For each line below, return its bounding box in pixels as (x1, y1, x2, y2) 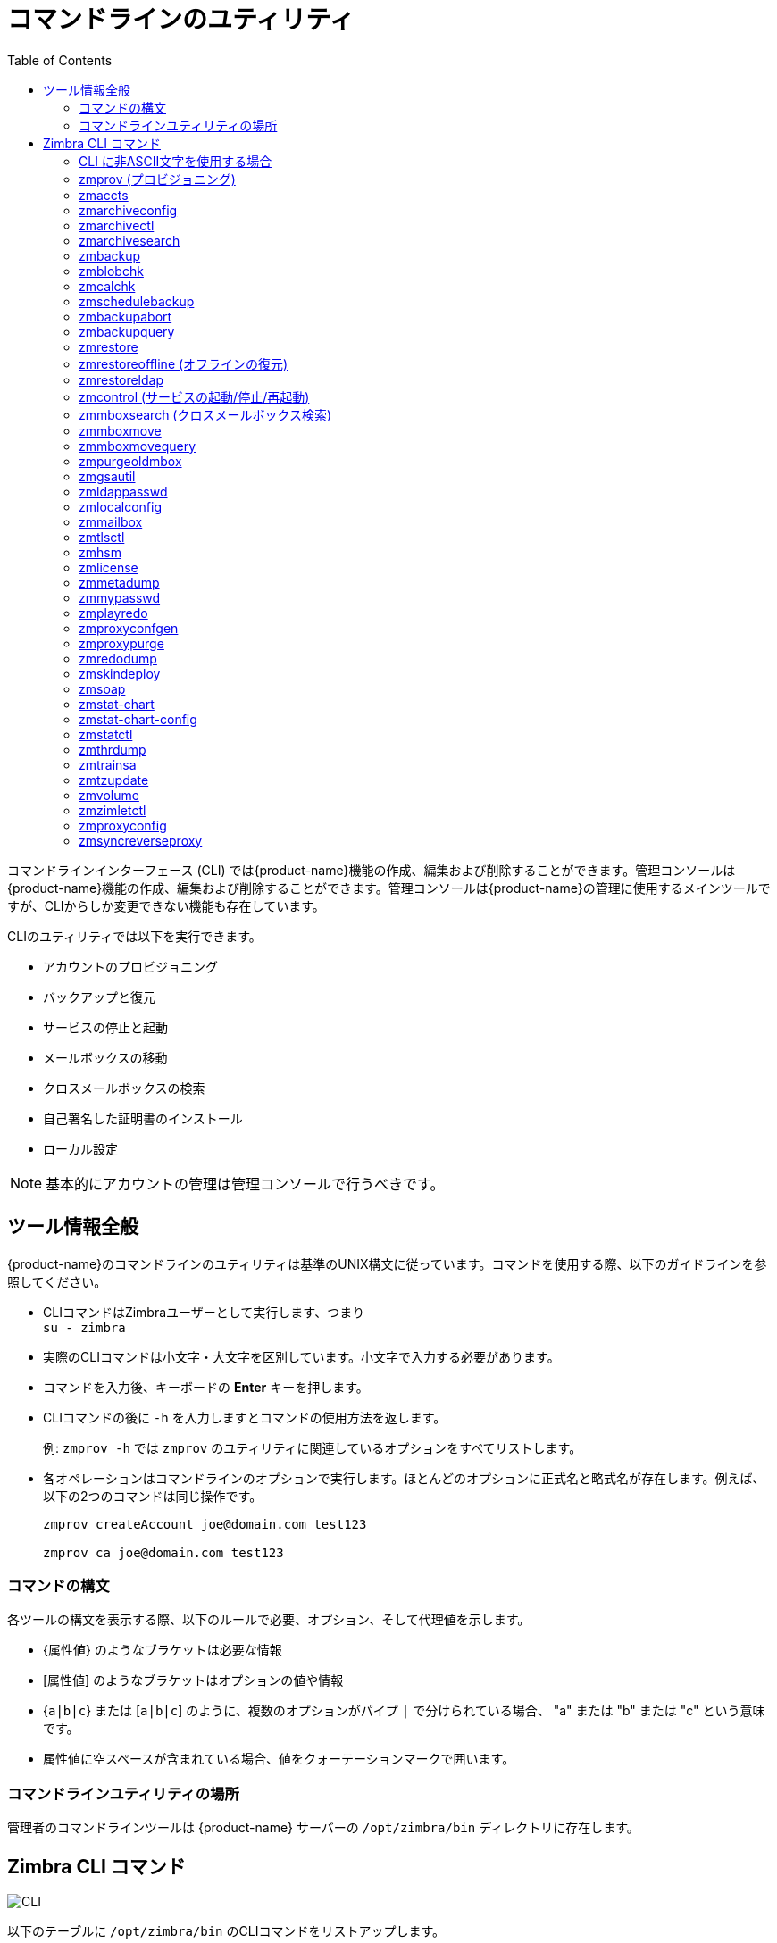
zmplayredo (79, 605, 148, 621)
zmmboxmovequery (79, 438, 196, 454)
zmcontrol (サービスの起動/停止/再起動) (79, 388, 310, 404)
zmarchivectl (79, 217, 155, 233)
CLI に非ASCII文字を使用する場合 (79, 153, 272, 169)
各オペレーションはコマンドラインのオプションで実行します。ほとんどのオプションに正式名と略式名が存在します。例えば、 (43, 1470, 765, 1486)
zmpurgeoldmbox (79, 453, 182, 469)
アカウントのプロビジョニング (43, 958, 218, 974)
